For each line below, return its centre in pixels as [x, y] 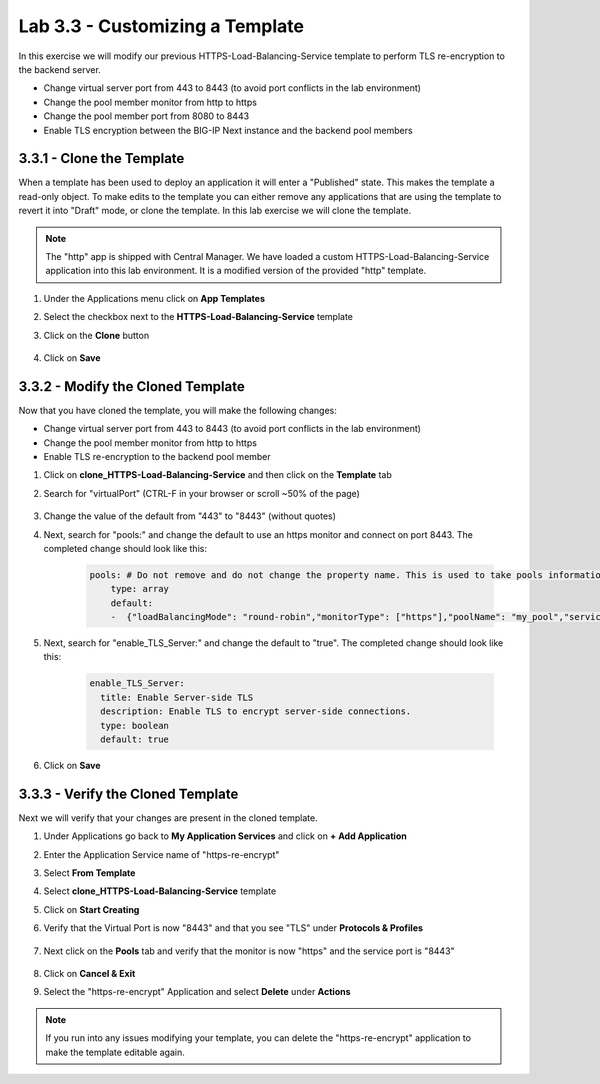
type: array [140, 589]
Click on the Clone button [96, 335]
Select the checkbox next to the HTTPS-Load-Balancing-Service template [198, 317]
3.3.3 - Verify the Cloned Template [128, 793]
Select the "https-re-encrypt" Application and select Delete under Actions [197, 992]
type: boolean [135, 725]
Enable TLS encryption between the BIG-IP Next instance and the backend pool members [228, 130]
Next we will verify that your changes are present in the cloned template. [168, 817]
